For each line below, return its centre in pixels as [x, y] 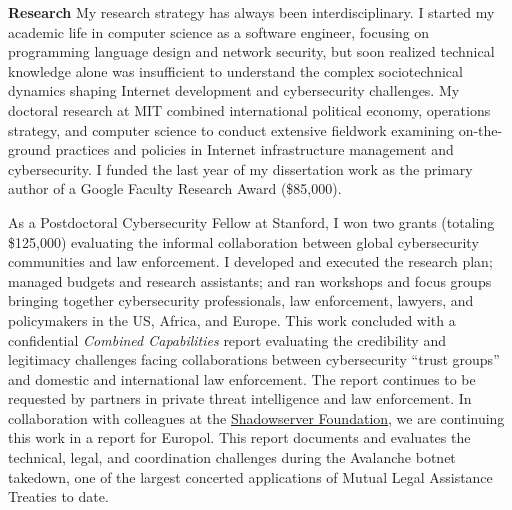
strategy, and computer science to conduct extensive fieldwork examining [231, 129]
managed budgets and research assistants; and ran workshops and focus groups [250, 280]
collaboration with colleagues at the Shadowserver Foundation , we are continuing [256, 417]
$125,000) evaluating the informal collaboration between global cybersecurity [243, 241]
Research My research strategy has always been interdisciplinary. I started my [251, 12]
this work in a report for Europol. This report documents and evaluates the [239, 437]
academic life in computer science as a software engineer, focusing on [219, 31]
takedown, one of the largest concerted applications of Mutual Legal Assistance [250, 476]
